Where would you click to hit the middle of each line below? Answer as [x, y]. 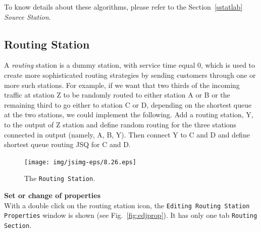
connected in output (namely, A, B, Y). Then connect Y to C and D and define [127, 134]
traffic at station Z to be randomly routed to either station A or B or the [117, 95]
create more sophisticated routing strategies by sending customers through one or [130, 75]
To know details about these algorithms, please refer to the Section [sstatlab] [123, 7]
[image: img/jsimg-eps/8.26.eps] [80, 162]
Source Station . [28, 16]
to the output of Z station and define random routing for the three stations [120, 124]
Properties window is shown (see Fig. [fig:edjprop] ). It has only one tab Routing [131, 215]
